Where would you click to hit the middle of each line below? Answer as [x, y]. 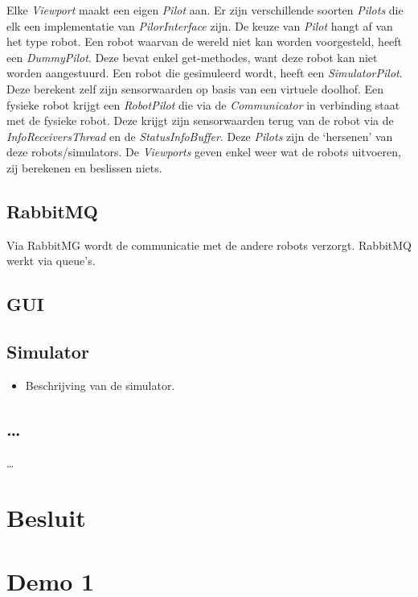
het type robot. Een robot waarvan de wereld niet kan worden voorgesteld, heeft [205, 41]
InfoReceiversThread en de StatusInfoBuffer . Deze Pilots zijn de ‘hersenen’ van [200, 136]
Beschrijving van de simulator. [100, 385]
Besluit [46, 518]
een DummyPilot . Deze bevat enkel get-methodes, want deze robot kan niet [192, 57]
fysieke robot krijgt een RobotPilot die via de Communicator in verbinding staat [203, 104]
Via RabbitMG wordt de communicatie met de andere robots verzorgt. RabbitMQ [209, 245]
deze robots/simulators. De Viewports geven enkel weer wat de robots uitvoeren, [204, 152]
